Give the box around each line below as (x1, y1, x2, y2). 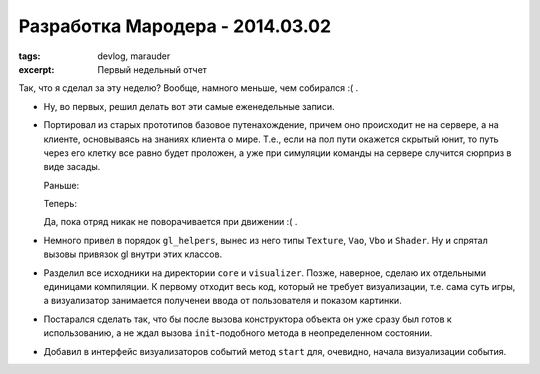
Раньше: (43, 179, 80, 191)
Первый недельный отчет (97, 63, 207, 75)
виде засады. (43, 161, 101, 173)
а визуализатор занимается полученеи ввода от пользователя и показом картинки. (43, 295, 402, 307)
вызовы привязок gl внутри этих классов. (43, 248, 223, 260)
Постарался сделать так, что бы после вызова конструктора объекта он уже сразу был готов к (43, 313, 452, 325)
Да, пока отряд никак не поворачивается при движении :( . (43, 216, 298, 228)
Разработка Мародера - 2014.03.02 (18, 15, 332, 37)
